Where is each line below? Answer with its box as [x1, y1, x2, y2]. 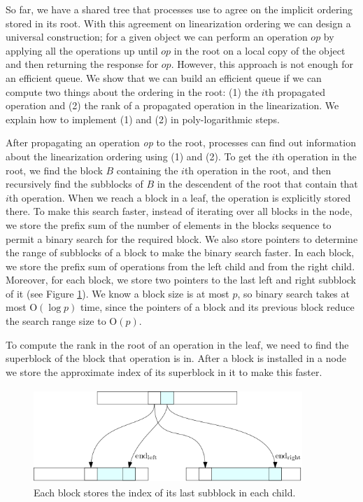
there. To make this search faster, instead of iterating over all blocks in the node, [6, 204, 353, 218]
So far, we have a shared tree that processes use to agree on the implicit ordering [6, 2, 353, 16]
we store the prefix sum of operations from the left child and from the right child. [6, 258, 355, 273]
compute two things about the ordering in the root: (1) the [6, 84, 259, 99]
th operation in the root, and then [184, 162, 332, 177]
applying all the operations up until [6, 43, 158, 57]
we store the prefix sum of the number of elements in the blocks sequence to [6, 217, 332, 232]
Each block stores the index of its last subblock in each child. [34, 485, 296, 500]
